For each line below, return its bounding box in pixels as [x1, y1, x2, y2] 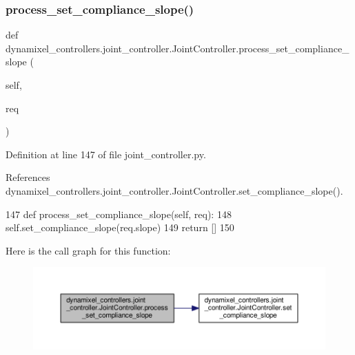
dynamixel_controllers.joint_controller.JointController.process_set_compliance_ [6, 41, 349, 55]
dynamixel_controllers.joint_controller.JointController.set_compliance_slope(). [6, 183, 343, 197]
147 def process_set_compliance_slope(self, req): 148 [6, 206, 232, 221]
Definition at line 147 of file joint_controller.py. [6, 147, 206, 161]
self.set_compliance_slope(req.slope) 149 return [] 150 [6, 220, 234, 235]
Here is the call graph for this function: [6, 243, 171, 257]
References [6, 170, 50, 184]
